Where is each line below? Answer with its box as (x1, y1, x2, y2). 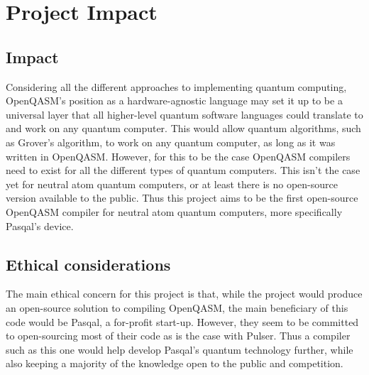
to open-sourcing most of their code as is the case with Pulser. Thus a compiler (6, 328, 351, 343)
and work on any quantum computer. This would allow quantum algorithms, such (6, 121, 361, 136)
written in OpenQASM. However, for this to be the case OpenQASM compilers (6, 148, 351, 163)
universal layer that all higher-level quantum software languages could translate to (6, 107, 363, 121)
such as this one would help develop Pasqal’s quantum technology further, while (6, 342, 353, 357)
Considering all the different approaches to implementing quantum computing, (6, 79, 347, 94)
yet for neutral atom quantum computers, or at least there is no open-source (6, 176, 338, 191)
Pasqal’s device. (6, 218, 74, 233)
